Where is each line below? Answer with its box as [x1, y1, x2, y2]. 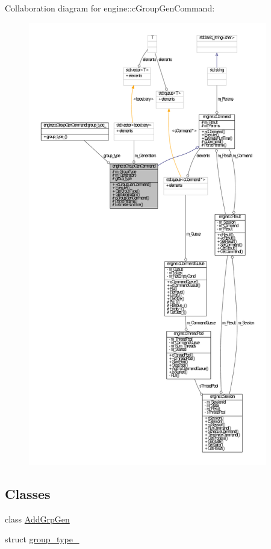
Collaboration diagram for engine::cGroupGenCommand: [5, 2, 215, 14]
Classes [5, 484, 51, 503]
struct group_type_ [5, 533, 79, 545]
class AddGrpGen [5, 512, 70, 525]
